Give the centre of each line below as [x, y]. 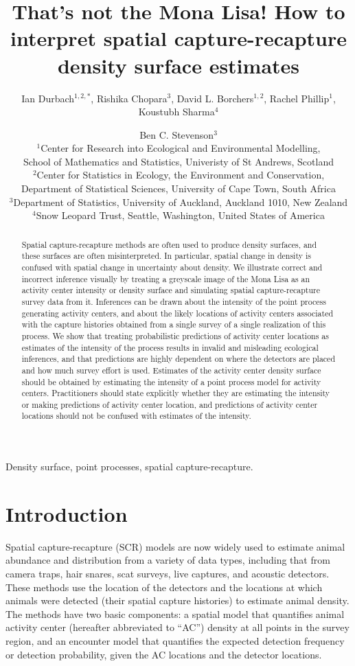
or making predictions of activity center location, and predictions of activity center [170, 404]
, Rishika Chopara [129, 98]
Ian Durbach [48, 98]
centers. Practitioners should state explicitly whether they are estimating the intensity [176, 393]
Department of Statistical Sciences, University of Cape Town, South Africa [179, 188]
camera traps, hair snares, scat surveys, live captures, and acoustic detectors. [168, 574]
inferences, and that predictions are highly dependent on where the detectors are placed [179, 359]
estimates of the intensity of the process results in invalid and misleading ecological [170, 347]
